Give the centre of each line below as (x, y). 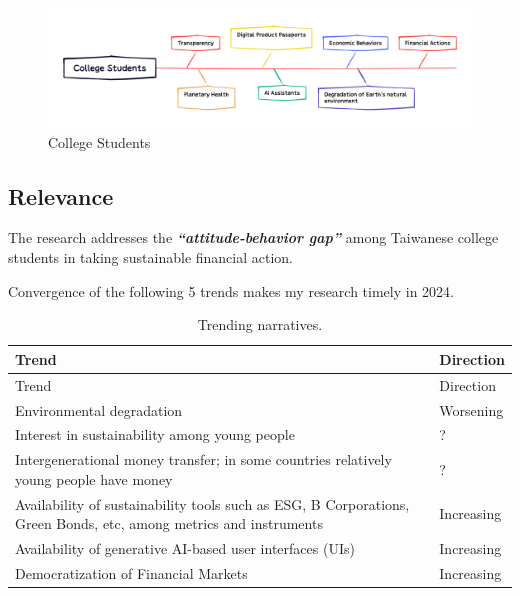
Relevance (61, 195)
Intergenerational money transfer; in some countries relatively (203, 459)
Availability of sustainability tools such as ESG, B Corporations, (212, 503)
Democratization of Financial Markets (131, 572)
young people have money (94, 478)
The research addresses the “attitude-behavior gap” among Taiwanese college (253, 237)
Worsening (471, 409)
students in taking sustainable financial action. (151, 257)
